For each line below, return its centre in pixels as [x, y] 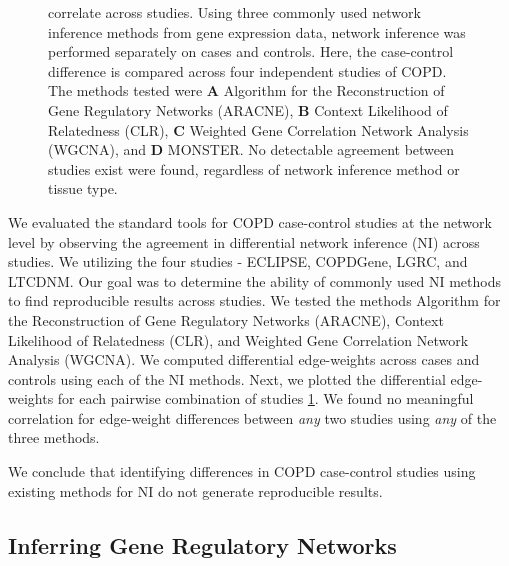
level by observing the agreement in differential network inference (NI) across [244, 241]
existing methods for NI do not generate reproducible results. [195, 490]
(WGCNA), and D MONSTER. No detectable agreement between [251, 149]
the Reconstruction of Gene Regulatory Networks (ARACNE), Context [226, 319]
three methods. [54, 437]
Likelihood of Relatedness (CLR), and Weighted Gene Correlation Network [238, 339]
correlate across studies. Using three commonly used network [234, 12]
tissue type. [83, 188]
